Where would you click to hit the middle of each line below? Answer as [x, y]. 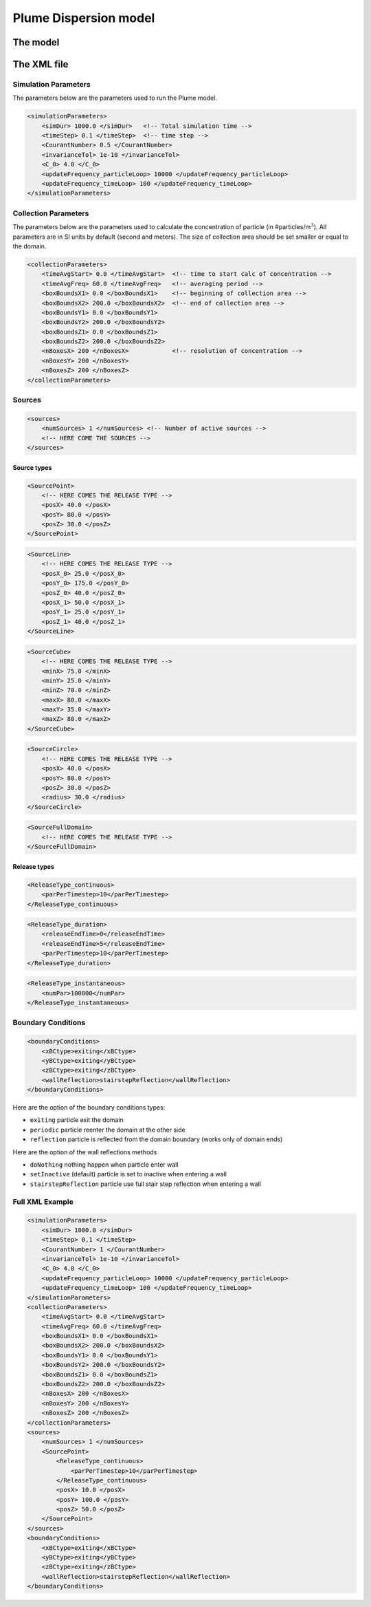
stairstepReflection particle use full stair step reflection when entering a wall [145, 1184]
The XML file [41, 64]
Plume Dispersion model [84, 18]
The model [36, 42]
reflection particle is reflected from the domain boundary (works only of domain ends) [156, 1139]
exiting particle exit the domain [77, 1120]
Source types [32, 467]
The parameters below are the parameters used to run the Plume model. [115, 98]
